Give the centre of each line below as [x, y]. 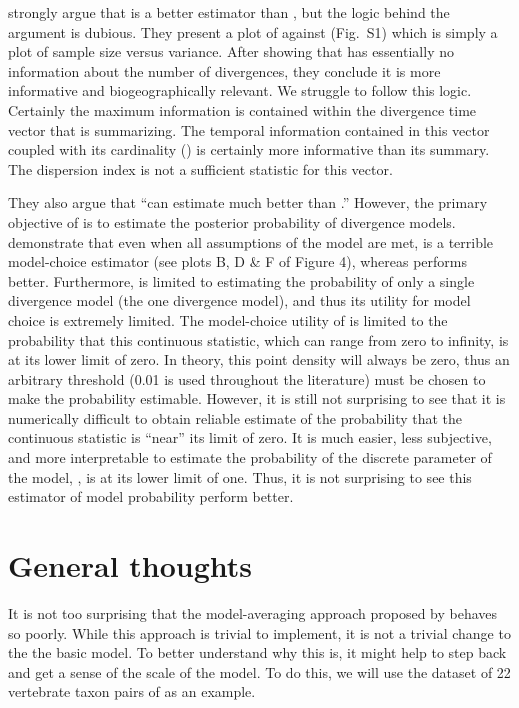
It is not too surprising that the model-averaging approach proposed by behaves [253, 612]
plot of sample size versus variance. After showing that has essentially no [231, 51]
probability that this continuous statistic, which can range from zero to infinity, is [258, 339]
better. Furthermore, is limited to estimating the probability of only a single [241, 280]
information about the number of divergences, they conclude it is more [224, 70]
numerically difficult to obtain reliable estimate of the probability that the [235, 417]
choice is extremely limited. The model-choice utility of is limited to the [228, 319]
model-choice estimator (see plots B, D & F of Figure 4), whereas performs [238, 261]
